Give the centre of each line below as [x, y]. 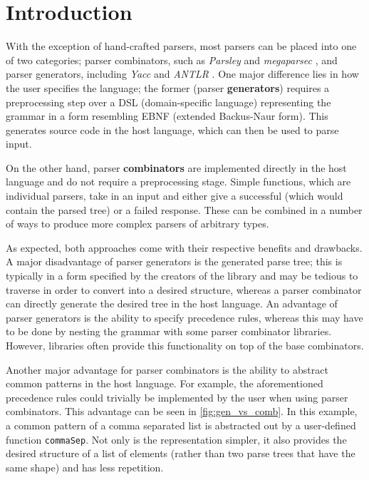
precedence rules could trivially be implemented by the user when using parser [177, 397]
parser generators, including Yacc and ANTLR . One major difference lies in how [182, 74]
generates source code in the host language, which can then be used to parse [172, 129]
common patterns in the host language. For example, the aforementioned [165, 383]
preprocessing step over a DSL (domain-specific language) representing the [168, 102]
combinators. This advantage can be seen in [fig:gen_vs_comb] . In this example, [182, 411]
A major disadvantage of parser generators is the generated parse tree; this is [174, 261]
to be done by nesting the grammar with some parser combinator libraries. [169, 331]
